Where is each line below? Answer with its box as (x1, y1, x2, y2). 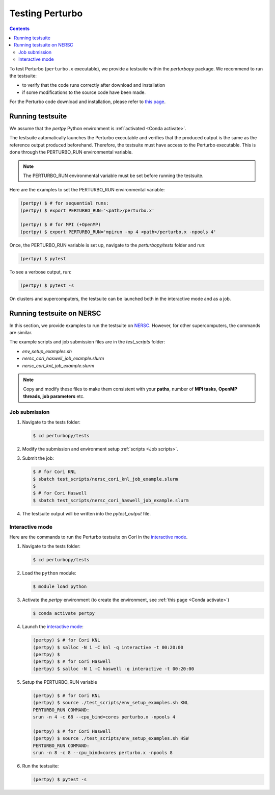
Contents (9, 26, 30, 32)
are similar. (9, 330, 33, 336)
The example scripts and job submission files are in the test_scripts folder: (9, 339, 166, 345)
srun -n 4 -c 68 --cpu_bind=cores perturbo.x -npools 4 (33, 714, 176, 719)
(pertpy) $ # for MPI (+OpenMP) (20, 222, 101, 228)
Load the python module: (22, 570, 76, 576)
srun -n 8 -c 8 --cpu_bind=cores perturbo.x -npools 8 (33, 750, 173, 755)
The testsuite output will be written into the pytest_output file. (22, 510, 151, 516)
